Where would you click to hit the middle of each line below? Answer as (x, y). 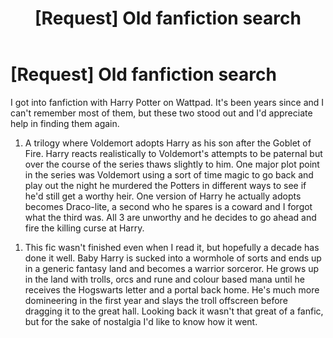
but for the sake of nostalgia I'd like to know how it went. (141, 321)
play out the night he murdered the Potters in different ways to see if (165, 185)
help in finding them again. (65, 123)
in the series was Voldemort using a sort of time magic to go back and (169, 174)
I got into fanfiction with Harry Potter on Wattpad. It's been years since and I (167, 102)
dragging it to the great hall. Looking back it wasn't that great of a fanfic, (174, 311)
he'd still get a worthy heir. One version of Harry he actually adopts (163, 196)
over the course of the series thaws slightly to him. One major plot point (172, 164)
